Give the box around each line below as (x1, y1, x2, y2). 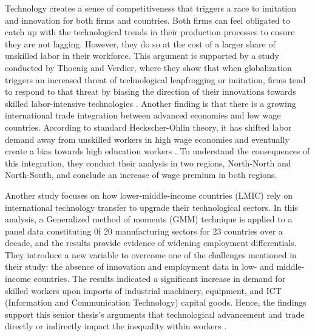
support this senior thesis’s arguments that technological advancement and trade (5, 307, 305, 320)
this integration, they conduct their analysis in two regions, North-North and (5, 156, 291, 169)
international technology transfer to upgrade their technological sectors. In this (5, 201, 298, 213)
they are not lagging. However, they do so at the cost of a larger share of (5, 37, 276, 50)
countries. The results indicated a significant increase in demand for (33, 272, 286, 285)
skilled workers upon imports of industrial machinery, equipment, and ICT (5, 284, 282, 297)
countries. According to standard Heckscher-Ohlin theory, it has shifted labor (5, 120, 292, 133)
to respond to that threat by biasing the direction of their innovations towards (5, 85, 296, 98)
